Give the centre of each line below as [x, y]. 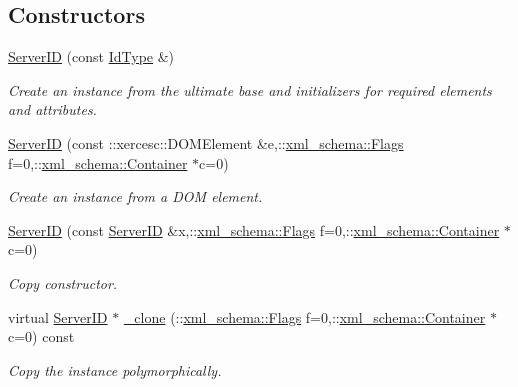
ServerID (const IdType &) [91, 56]
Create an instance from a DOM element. [135, 196]
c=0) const [41, 336]
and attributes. [52, 109]
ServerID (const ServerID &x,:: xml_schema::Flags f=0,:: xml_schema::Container [254, 229]
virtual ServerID [58, 316]
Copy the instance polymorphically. [115, 369]
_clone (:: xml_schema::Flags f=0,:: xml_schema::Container [304, 316]
